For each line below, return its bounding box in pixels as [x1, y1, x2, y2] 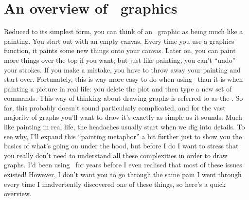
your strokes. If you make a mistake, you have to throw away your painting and [4, 64, 241, 74]
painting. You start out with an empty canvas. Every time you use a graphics [4, 36, 234, 46]
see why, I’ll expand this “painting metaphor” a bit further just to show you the [4, 131, 242, 141]
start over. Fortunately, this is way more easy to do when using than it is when [4, 74, 243, 84]
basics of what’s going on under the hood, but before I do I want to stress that [4, 141, 239, 151]
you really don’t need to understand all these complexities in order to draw [4, 150, 228, 160]
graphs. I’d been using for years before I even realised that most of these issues [4, 160, 242, 170]
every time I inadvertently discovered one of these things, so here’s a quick [4, 179, 226, 189]
